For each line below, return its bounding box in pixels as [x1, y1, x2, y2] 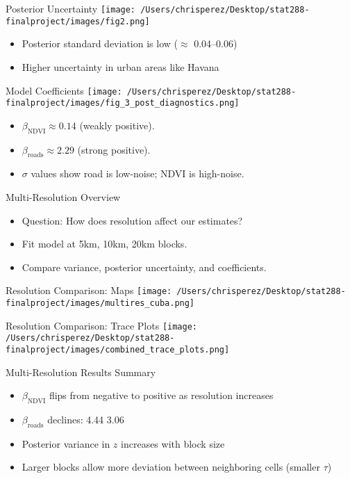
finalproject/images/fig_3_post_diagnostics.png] [6, 98, 240, 108]
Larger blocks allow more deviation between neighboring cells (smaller [22, 460, 320, 474]
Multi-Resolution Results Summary [6, 364, 156, 379]
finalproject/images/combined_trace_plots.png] [6, 345, 230, 355]
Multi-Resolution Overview [6, 190, 121, 204]
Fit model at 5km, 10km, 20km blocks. [22, 236, 187, 251]
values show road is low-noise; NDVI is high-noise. [31, 166, 244, 181]
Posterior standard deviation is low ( [22, 36, 178, 51]
